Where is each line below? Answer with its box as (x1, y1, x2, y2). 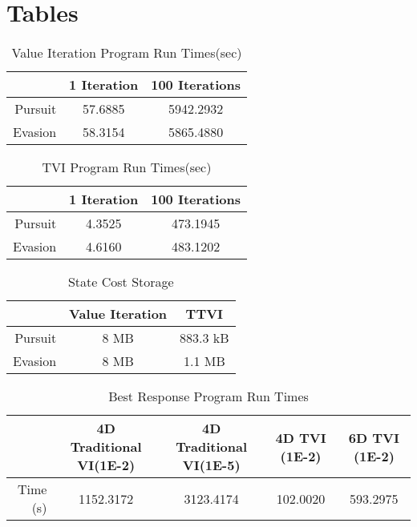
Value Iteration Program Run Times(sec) (11, 43, 242, 62)
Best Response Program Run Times (108, 387, 309, 406)
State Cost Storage (67, 272, 174, 292)
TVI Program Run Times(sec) (42, 158, 212, 177)
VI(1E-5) (182, 456, 241, 475)
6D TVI (348, 428, 399, 447)
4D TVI (275, 428, 326, 447)
